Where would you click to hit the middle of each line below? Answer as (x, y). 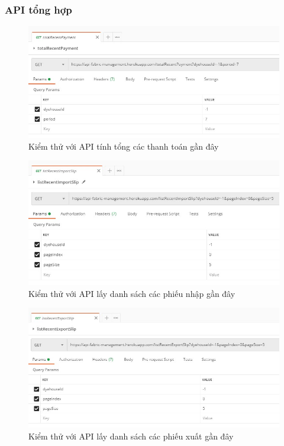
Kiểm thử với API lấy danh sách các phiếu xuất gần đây (131, 436)
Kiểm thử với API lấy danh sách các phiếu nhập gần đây (132, 293)
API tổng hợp (38, 9)
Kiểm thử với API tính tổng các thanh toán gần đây (124, 146)
